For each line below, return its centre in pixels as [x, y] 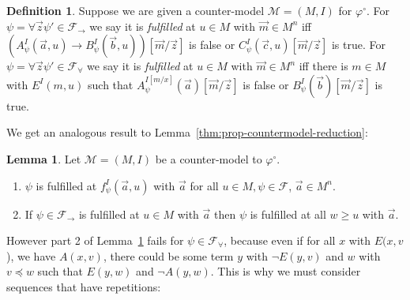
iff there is [323, 66]
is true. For [358, 45]
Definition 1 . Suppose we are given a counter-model [135, 10]
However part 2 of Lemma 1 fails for [95, 240]
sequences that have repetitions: [84, 286]
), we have [31, 255]
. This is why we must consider [286, 271]
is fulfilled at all [288, 214]
